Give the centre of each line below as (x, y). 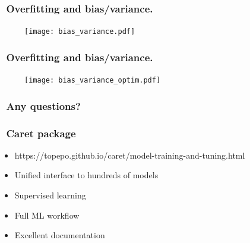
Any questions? (43, 105)
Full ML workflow (47, 215)
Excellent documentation (60, 235)
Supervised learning (50, 195)
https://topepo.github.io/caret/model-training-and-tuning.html (130, 155)
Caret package (41, 133)
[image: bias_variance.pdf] (80, 32)
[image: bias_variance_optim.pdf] (93, 81)
